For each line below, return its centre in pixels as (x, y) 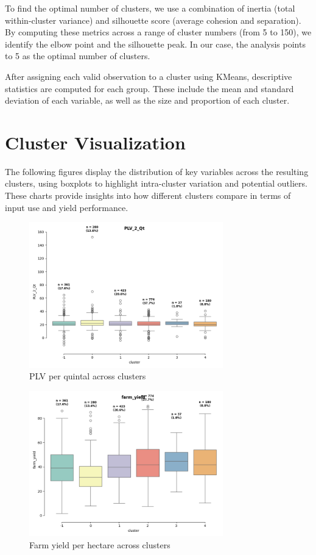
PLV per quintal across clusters (88, 376)
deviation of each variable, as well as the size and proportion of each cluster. (147, 100)
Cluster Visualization (95, 142)
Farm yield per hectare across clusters (100, 545)
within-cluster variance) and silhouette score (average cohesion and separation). (153, 20)
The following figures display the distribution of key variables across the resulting (157, 171)
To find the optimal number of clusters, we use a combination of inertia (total (150, 8)
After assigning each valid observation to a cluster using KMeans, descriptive (149, 76)
